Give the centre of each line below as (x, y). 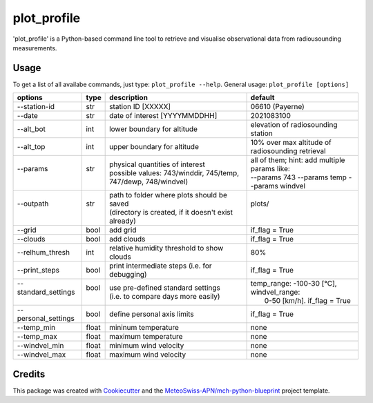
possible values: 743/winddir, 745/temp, (174, 173)
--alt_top (31, 147)
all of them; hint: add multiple (298, 160)
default (262, 98)
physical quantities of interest (157, 164)
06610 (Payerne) (278, 107)
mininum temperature (144, 328)
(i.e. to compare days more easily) (165, 297)
